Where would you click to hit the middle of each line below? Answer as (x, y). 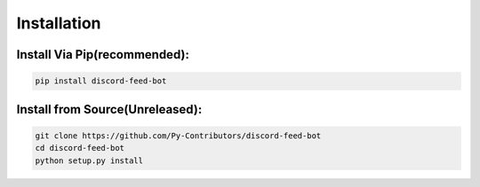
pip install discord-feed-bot (101, 81)
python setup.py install (89, 160)
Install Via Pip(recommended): (103, 55)
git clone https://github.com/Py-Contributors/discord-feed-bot (178, 136)
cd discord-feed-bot (80, 148)
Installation (59, 23)
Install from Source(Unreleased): (109, 109)
